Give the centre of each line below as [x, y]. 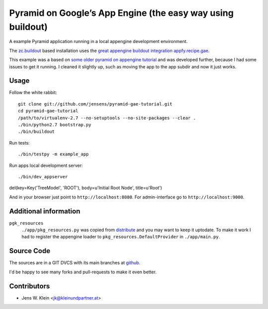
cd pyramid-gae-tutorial [48, 111]
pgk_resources [26, 223]
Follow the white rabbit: [33, 93]
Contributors [30, 286]
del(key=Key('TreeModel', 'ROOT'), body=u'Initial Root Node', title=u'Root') [86, 188]
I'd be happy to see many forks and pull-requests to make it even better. [83, 272]
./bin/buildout [36, 132]
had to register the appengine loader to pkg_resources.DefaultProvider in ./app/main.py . [121, 237]
